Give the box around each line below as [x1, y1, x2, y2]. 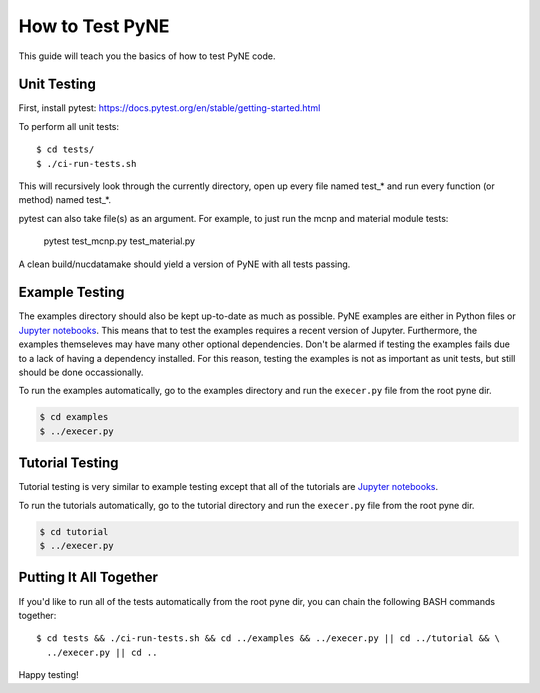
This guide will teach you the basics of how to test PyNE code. [18, 50, 276, 62]
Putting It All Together [18, 569, 159, 586]
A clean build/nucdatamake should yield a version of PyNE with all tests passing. [18, 258, 351, 270]
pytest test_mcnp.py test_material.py [43, 235, 195, 247]
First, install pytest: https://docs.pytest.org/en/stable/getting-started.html [18, 102, 321, 114]
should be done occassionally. [18, 366, 144, 379]
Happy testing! [18, 669, 79, 681]
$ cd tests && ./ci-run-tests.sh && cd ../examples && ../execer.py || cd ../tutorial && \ [36, 633, 500, 644]
